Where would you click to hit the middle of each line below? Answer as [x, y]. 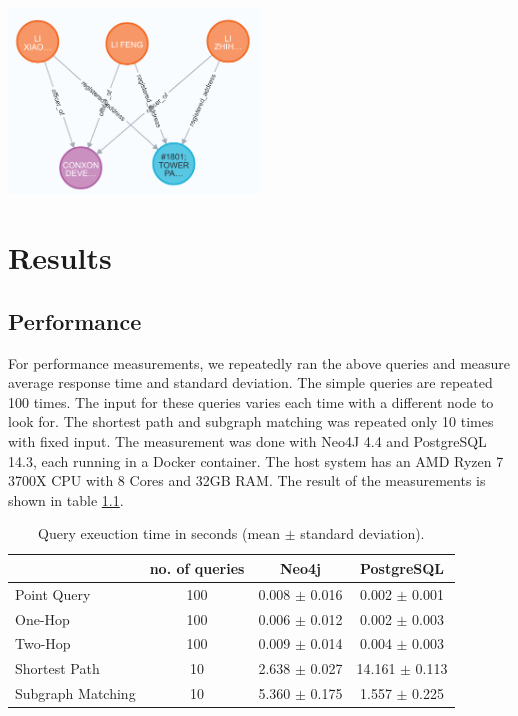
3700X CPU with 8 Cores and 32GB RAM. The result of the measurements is [247, 480]
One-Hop [42, 618]
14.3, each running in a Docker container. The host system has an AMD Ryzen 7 [256, 460]
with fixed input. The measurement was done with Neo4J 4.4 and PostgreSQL [247, 440]
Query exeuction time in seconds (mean [159, 533]
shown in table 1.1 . [66, 499]
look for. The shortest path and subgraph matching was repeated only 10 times [251, 421]
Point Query [53, 593]
